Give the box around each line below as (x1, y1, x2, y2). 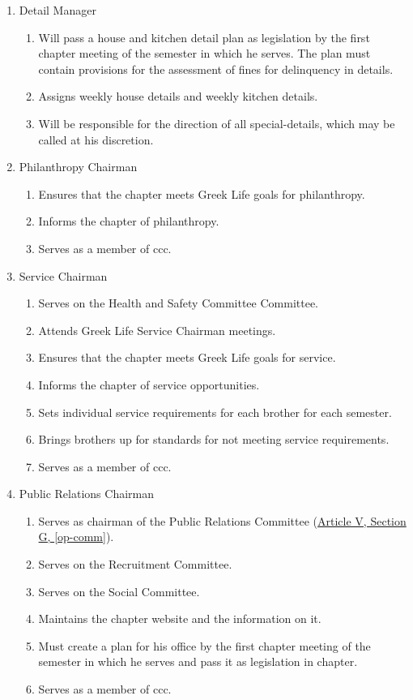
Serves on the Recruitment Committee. (38, 556, 232, 573)
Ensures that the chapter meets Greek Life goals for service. (38, 349, 336, 366)
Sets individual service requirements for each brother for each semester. (38, 403, 392, 420)
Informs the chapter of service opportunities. (38, 376, 260, 393)
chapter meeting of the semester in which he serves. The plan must (38, 45, 371, 62)
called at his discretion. (38, 131, 154, 148)
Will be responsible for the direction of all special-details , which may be (38, 114, 395, 131)
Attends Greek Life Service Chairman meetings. (38, 321, 276, 338)
